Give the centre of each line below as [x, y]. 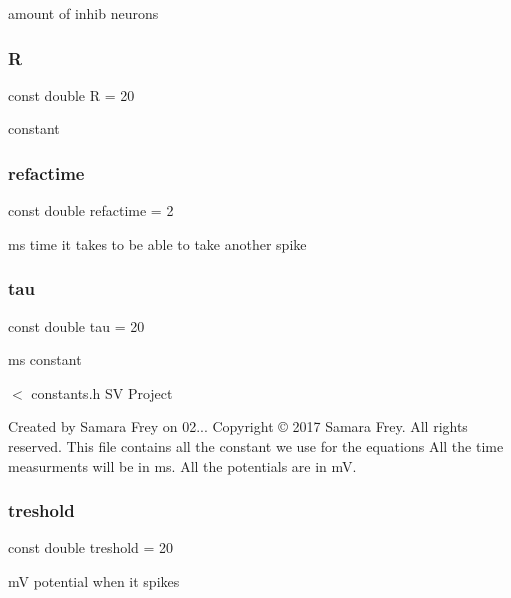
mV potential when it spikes [94, 581]
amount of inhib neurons [83, 13]
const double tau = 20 [76, 325]
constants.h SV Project [102, 392]
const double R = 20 [71, 94]
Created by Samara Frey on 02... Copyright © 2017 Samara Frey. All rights [238, 426]
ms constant [45, 359]
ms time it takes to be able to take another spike [157, 243]
